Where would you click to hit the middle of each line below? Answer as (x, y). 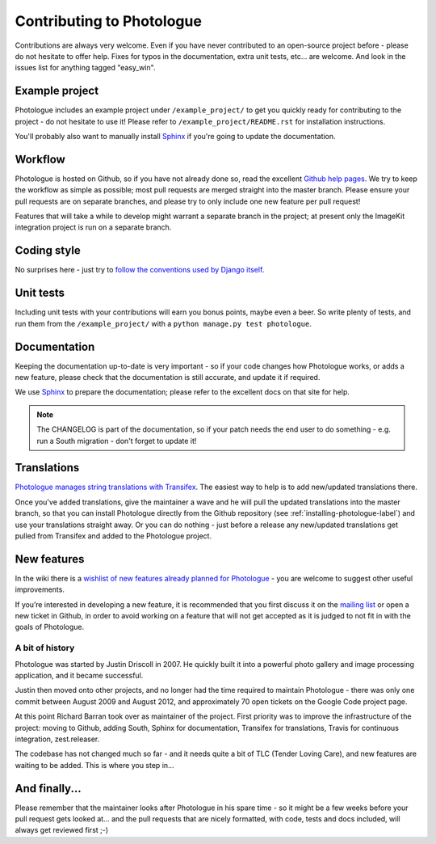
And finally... (48, 788)
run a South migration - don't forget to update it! (117, 441)
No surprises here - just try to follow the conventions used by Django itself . (140, 270)
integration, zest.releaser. (57, 739)
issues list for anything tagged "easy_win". (85, 68)
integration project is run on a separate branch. (93, 227)
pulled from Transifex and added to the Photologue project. (113, 536)
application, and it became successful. (79, 676)
